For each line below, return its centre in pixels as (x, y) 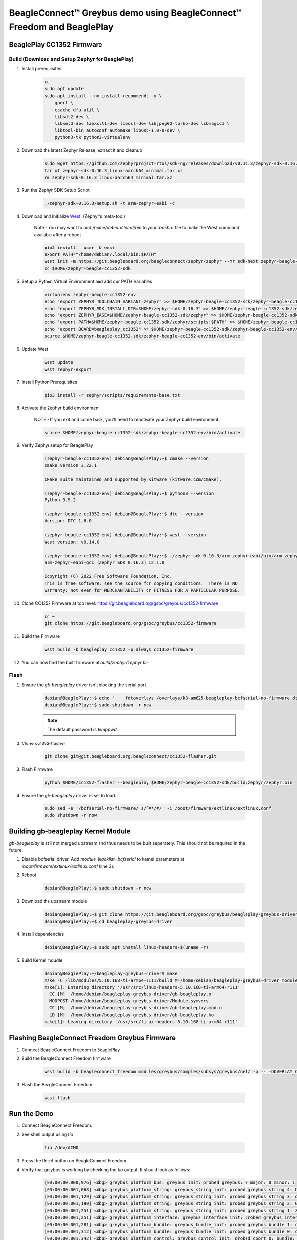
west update (59, 362)
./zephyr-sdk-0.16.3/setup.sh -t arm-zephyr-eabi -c (110, 203)
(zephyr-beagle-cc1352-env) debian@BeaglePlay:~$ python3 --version (129, 493)
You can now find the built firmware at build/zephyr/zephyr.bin (85, 662)
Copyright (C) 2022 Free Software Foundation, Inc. (108, 576)
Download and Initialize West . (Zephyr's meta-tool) (74, 216)
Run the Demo (31, 1114)
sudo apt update (64, 89)
